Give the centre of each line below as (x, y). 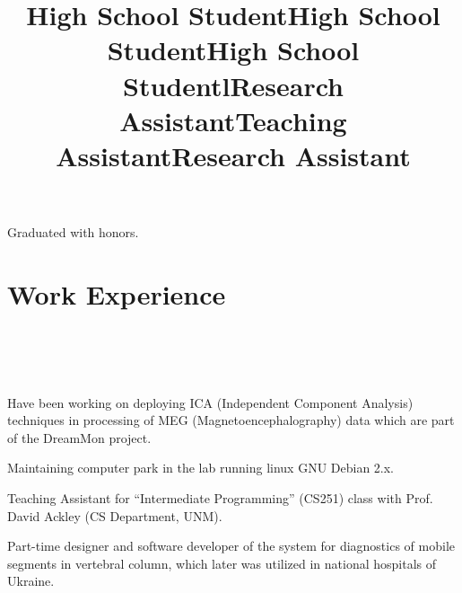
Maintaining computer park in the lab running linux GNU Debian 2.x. (201, 468)
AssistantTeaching (233, 120)
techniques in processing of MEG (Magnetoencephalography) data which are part (231, 420)
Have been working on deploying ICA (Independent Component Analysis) (210, 402)
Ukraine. (31, 581)
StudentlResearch (233, 85)
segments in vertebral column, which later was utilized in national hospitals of (222, 563)
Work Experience (117, 293)
